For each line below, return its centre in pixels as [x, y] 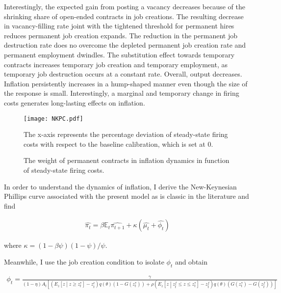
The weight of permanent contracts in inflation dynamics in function [127, 160]
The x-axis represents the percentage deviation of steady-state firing [126, 134]
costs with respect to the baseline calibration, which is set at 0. [118, 144]
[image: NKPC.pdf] [53, 119]
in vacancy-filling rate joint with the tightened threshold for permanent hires [119, 26]
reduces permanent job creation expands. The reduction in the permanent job [121, 35]
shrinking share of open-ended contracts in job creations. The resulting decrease [124, 16]
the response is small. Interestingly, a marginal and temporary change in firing [122, 93]
